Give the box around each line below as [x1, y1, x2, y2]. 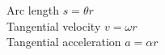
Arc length [6, 2, 59, 18]
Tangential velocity [6, 17, 101, 34]
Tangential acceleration [6, 33, 121, 50]
